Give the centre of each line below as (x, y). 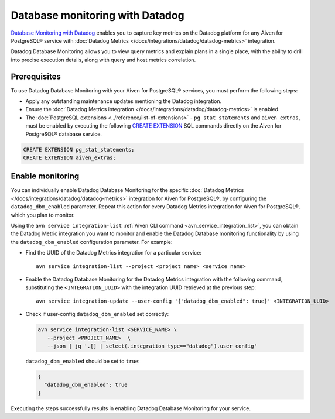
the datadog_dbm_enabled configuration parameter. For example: (92, 242)
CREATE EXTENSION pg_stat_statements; (79, 150)
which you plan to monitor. (43, 215)
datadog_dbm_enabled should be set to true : (83, 361)
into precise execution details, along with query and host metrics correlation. (103, 60)
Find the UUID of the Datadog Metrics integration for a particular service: (113, 253)
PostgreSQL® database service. (64, 134)
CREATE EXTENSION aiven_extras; (70, 157)
